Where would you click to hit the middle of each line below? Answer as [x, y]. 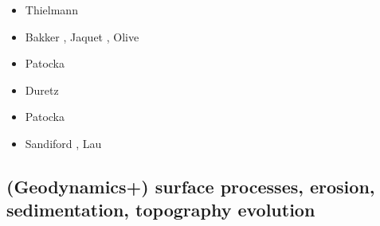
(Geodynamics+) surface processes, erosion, [191, 186]
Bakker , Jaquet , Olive [82, 36]
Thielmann [51, 10]
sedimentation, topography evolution [161, 210]
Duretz [42, 90]
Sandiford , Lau [63, 143]
